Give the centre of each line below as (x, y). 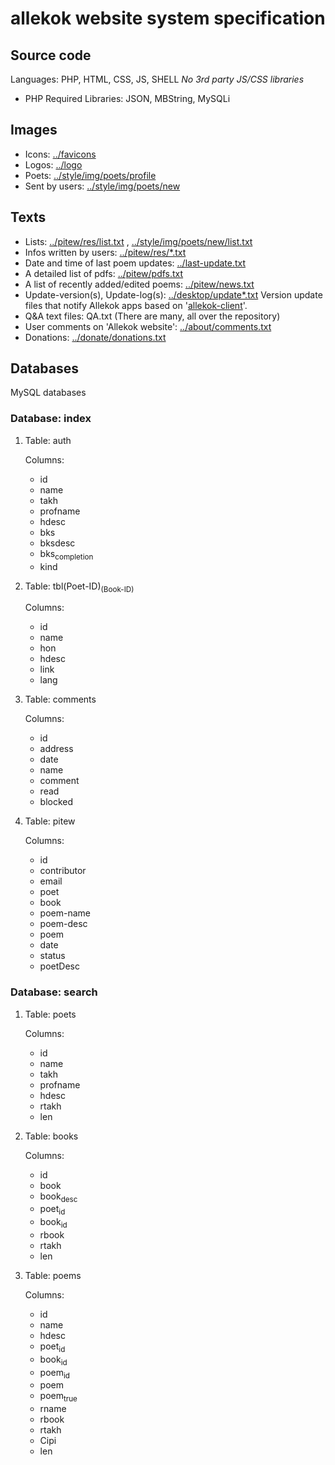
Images (34, 130)
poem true (58, 1397)
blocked (56, 802)
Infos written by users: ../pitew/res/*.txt (105, 252)
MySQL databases (48, 393)
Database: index (51, 419)
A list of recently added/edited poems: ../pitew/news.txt (139, 284)
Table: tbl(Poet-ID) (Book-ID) (79, 587)
